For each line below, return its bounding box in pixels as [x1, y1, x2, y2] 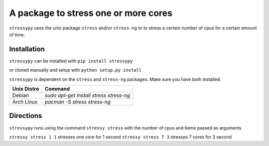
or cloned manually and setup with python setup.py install [9, 67, 142, 73]
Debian [12, 92, 29, 99]
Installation [9, 45, 45, 53]
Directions [9, 112, 42, 120]
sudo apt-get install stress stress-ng [44, 92, 131, 99]
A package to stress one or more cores [9, 7, 173, 18]
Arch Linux [12, 99, 38, 106]
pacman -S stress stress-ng [44, 99, 111, 106]
